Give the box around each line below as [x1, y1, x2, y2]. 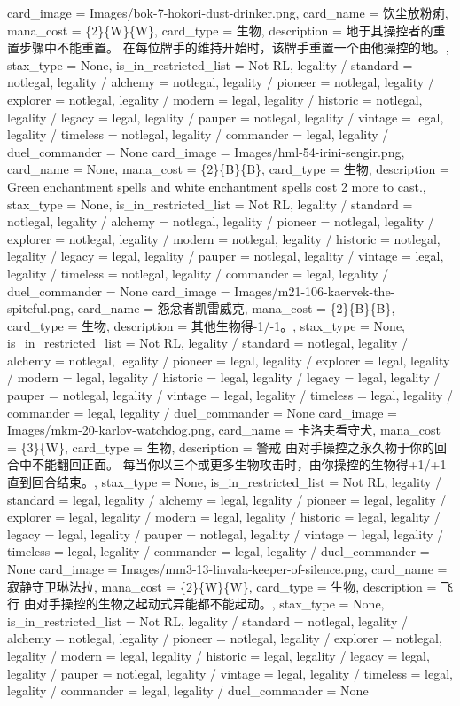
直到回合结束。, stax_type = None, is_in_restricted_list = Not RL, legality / [7, 473, 441, 491]
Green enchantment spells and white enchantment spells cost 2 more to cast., [7, 176, 426, 195]
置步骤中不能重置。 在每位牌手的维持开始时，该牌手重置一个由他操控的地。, [7, 38, 449, 57]
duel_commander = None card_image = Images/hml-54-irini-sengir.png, [7, 142, 405, 161]
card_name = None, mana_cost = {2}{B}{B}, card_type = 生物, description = [7, 160, 449, 178]
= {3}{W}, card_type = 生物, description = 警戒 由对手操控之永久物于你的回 [7, 437, 447, 456]
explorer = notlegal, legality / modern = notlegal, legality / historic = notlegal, [7, 229, 441, 247]
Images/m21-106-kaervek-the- [234, 281, 395, 300]
